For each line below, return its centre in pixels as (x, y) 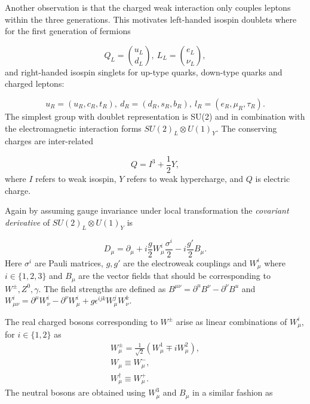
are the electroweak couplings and (185, 262)
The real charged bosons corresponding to (81, 321)
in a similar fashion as (233, 392)
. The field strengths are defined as (102, 288)
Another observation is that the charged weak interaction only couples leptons (148, 7)
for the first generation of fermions (68, 31)
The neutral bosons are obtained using (75, 392)
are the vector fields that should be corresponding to (174, 276)
